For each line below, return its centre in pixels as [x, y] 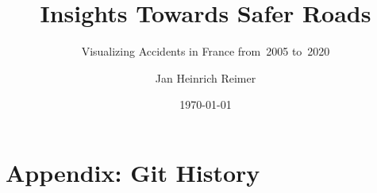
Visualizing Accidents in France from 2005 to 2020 [206, 51]
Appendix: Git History [133, 172]
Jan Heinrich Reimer [206, 77]
